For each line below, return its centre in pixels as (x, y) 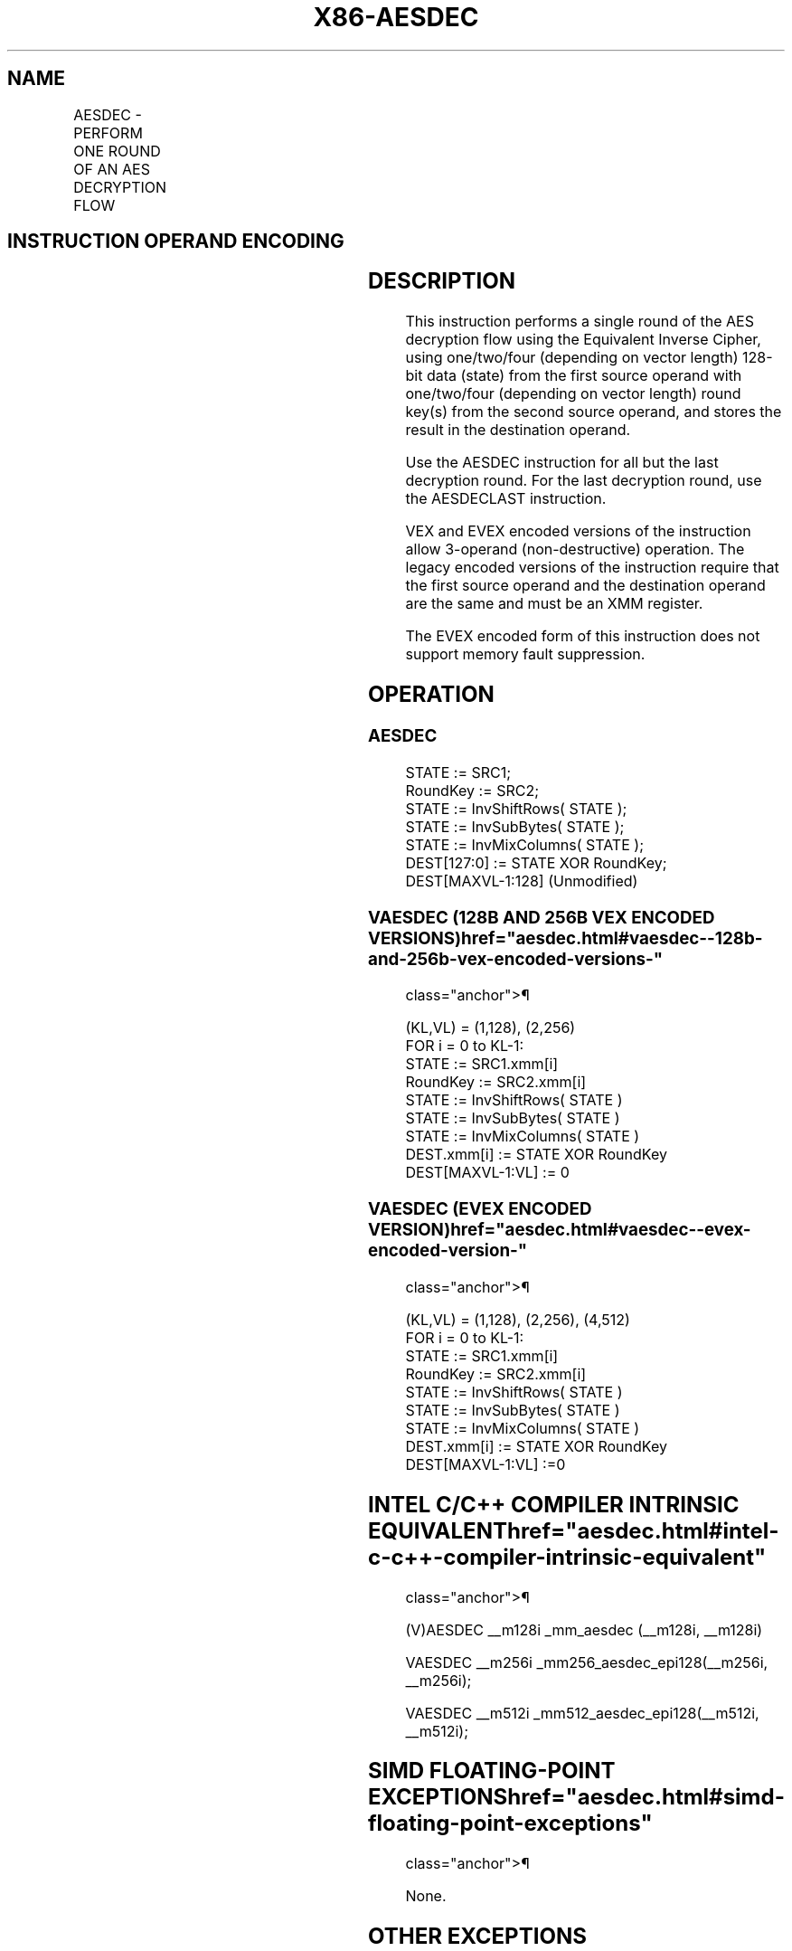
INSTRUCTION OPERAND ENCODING (176, 242)
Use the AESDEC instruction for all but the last (562, 463)
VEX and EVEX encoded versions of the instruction (578, 531)
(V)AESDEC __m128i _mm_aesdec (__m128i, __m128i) (584, 1629)
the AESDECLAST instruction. (506, 499)
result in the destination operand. (518, 430)
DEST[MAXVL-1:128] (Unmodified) (522, 881)
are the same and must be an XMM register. (554, 604)
